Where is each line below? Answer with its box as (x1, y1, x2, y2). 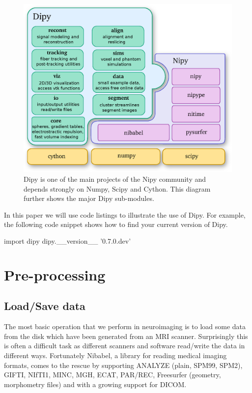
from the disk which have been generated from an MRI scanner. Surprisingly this (4, 331, 248, 341)
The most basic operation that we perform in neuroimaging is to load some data (4, 321, 246, 332)
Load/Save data (4, 298, 85, 313)
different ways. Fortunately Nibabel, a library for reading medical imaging (4, 350, 227, 360)
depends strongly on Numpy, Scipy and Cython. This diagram (24, 183, 211, 194)
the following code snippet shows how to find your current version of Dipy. (4, 219, 228, 229)
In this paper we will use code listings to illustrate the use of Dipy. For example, (4, 209, 246, 220)
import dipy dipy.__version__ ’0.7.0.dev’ (4, 235, 131, 246)
